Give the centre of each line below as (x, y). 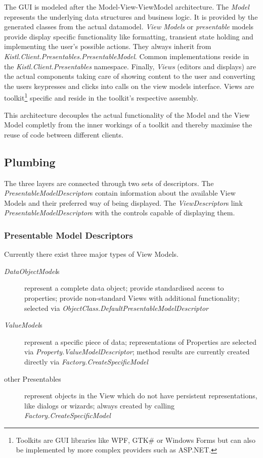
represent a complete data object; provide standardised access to (124, 288)
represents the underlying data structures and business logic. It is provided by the (131, 16)
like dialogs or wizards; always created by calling (100, 405)
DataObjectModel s (32, 271)
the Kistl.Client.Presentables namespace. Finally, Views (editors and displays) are (130, 66)
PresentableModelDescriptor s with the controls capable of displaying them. (120, 213)
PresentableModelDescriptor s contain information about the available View (120, 193)
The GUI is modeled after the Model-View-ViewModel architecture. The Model (127, 7)
